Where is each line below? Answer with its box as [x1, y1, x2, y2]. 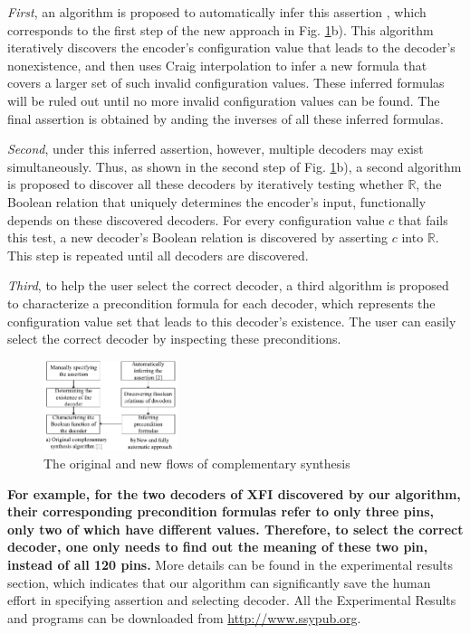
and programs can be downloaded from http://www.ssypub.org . [7, 608, 361, 627]
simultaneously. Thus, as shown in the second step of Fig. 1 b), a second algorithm [7, 156, 462, 175]
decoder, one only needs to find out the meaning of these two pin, [7, 537, 428, 556]
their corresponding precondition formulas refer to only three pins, [7, 502, 434, 521]
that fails [398, 210, 448, 229]
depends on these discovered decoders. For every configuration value [7, 210, 385, 229]
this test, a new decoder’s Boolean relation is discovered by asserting [7, 228, 388, 247]
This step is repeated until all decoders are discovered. [7, 245, 309, 264]
